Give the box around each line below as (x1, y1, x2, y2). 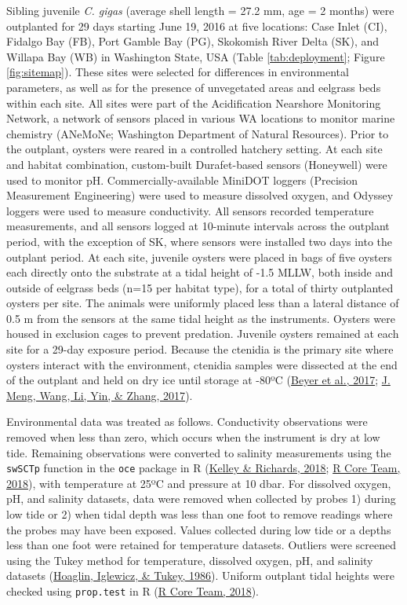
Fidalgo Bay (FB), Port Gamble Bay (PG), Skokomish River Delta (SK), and (6, 33, 380, 49)
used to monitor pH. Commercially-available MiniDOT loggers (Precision (6, 171, 358, 188)
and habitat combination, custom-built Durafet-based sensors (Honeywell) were (6, 156, 387, 172)
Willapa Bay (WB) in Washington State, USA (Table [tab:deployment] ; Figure (6, 48, 385, 64)
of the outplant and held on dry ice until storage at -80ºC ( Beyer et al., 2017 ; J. (6, 372, 391, 388)
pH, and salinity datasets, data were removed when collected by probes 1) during (6, 490, 396, 507)
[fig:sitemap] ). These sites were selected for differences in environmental (6, 64, 349, 80)
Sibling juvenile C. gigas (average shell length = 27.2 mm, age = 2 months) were (6, 2, 394, 18)
